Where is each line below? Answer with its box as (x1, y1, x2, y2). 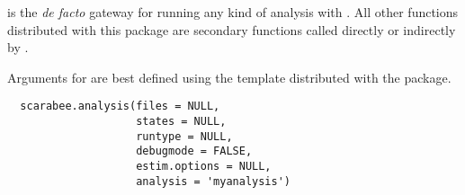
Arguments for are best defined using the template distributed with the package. (7, 67, 452, 86)
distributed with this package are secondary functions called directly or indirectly (7, 20, 456, 39)
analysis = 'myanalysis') (136, 174, 291, 188)
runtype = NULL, (136, 129, 233, 143)
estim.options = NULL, (136, 160, 272, 173)
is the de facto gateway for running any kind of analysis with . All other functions (7, 3, 459, 21)
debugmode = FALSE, (136, 145, 253, 158)
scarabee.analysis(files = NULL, (20, 100, 220, 113)
